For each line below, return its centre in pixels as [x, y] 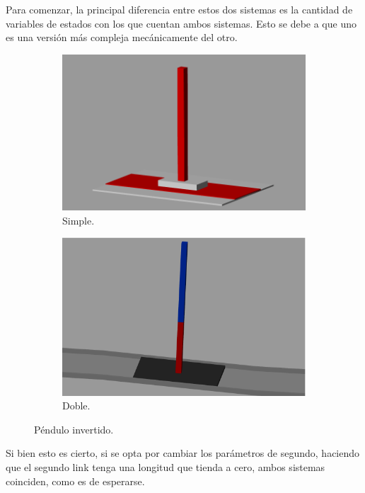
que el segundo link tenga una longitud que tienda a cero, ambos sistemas [166, 467]
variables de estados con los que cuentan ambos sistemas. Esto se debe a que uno [181, 23]
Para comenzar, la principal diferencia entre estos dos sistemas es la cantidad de [179, 9]
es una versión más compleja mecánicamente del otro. [122, 37]
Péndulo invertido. [74, 429]
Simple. [79, 220]
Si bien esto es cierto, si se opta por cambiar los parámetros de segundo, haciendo [183, 453]
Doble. [76, 406]
